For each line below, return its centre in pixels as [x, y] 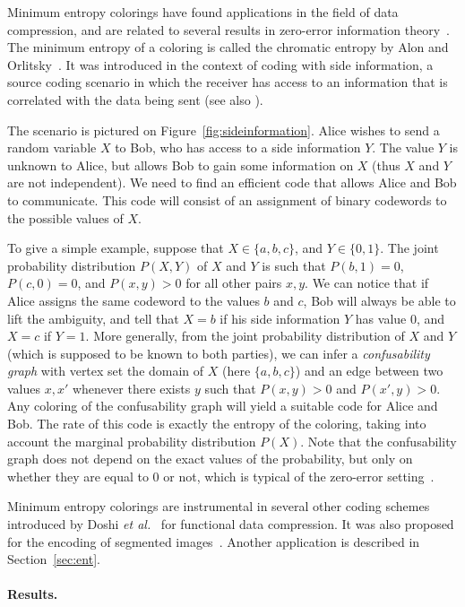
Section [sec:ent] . [54, 559]
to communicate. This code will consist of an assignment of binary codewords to [227, 199]
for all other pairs [234, 283]
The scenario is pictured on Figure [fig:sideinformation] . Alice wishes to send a [224, 130]
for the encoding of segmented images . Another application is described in [214, 541]
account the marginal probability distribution [132, 441]
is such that [294, 265]
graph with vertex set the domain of [106, 371]
